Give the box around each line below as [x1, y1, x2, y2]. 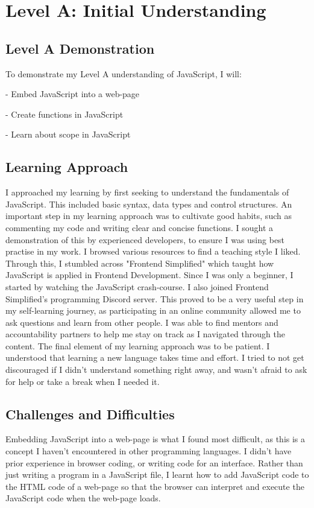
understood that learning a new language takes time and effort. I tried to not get [5, 351, 304, 364]
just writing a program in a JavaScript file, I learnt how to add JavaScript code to [5, 468, 309, 481]
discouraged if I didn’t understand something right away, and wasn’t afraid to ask [5, 363, 307, 376]
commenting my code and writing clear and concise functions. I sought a [5, 221, 274, 233]
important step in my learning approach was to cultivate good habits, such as [5, 209, 292, 222]
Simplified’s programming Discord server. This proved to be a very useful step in [5, 292, 304, 305]
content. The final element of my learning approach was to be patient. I [5, 339, 270, 352]
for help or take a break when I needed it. [5, 375, 160, 387]
